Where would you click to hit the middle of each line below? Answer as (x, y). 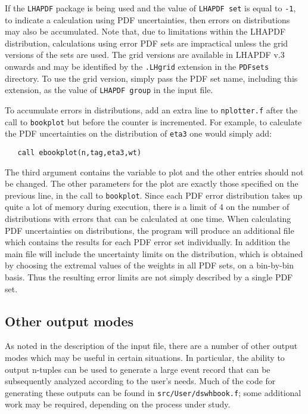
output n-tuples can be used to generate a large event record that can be (138, 369)
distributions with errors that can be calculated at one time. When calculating (148, 218)
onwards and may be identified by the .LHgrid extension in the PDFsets (137, 67)
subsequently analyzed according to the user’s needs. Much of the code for (140, 381)
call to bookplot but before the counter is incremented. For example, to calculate (153, 121)
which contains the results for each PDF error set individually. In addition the (147, 242)
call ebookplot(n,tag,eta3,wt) (80, 152)
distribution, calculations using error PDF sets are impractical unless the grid (147, 43)
